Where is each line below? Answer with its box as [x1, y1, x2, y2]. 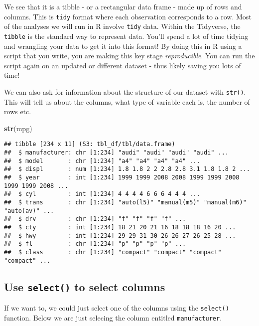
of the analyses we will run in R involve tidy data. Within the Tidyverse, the [4, 21, 241, 31]
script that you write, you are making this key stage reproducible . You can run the [4, 50, 255, 61]
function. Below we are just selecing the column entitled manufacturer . [4, 312, 222, 323]
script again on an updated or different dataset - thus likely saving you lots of [4, 60, 241, 70]
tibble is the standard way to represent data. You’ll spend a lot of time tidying [4, 30, 249, 41]
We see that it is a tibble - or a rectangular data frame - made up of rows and [4, 1, 242, 11]
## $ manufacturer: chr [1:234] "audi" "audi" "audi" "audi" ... [4, 149, 229, 157]
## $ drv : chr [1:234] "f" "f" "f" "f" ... [4, 215, 186, 223]
